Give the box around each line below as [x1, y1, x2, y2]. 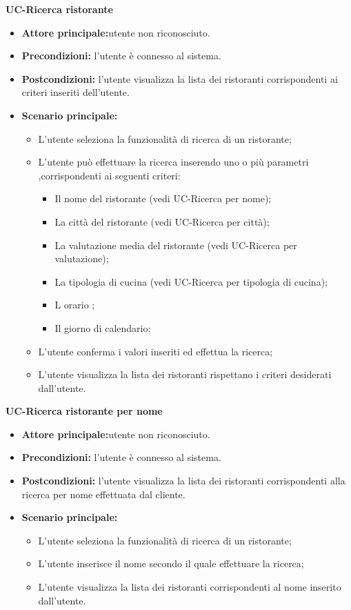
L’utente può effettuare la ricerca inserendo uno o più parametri [38, 155, 309, 169]
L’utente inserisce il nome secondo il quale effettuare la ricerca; [38, 556, 304, 571]
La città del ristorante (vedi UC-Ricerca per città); [54, 214, 270, 228]
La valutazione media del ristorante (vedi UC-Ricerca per [54, 237, 297, 252]
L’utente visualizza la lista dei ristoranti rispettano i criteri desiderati [38, 367, 332, 382]
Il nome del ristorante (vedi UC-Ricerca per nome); [54, 191, 272, 206]
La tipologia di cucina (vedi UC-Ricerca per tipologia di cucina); [54, 274, 328, 288]
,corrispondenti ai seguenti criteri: [38, 168, 181, 182]
